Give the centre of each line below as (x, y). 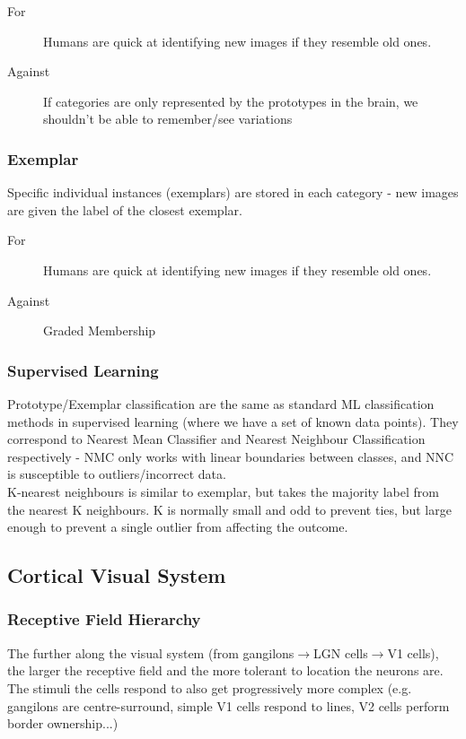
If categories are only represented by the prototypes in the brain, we (231, 101)
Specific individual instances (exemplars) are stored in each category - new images (233, 192)
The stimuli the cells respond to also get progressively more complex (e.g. (210, 687)
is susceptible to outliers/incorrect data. (117, 474)
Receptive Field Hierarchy (104, 619)
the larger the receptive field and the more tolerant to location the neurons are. (225, 670)
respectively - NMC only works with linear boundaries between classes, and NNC (231, 456)
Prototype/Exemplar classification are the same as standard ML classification (221, 403)
